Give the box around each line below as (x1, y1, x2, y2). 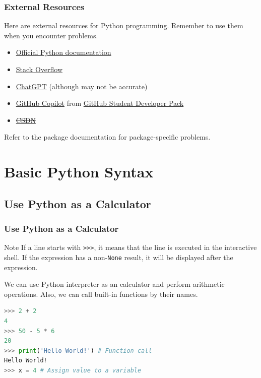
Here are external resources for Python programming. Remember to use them (4, 20, 243, 31)
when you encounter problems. (4, 30, 98, 40)
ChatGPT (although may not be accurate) (16, 81, 148, 91)
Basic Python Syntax (4, 161, 154, 182)
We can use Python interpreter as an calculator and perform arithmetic (4, 279, 225, 289)
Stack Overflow (16, 64, 63, 74)
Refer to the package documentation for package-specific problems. (4, 132, 211, 142)
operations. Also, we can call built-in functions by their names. (4, 288, 198, 299)
